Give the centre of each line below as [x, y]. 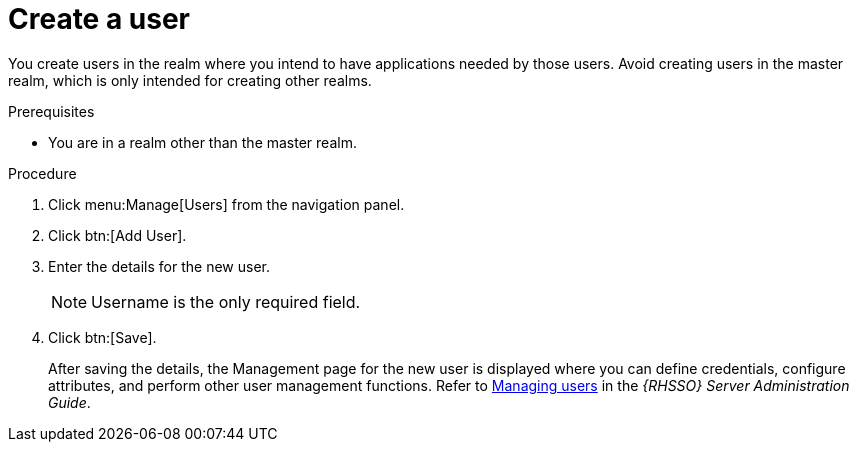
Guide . [69, 402]
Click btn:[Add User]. [117, 235]
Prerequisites [51, 111]
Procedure [42, 173]
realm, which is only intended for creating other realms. [190, 80]
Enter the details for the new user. [159, 266]
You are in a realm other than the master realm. [202, 142]
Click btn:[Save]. [102, 337]
